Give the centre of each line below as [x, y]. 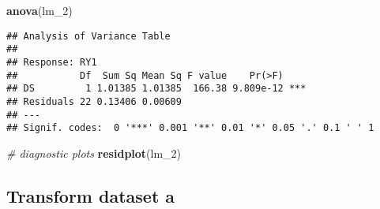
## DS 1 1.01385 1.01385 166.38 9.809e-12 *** [156, 89]
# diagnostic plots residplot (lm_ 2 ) [94, 153]
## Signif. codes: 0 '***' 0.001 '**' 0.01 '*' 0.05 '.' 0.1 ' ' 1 [190, 128]
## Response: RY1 [52, 62]
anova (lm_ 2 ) [40, 10]
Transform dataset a [91, 195]
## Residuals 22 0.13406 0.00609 [94, 101]
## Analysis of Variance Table [88, 36]
